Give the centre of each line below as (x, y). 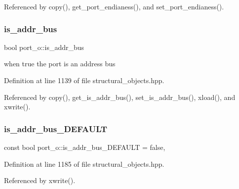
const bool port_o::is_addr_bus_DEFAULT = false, (85, 147)
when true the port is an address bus (60, 64)
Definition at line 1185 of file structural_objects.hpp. (84, 164)
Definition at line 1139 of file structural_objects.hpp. (84, 80)
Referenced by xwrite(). (40, 180)
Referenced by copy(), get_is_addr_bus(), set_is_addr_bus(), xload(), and (120, 97)
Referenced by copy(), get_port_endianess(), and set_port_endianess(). (114, 6)
